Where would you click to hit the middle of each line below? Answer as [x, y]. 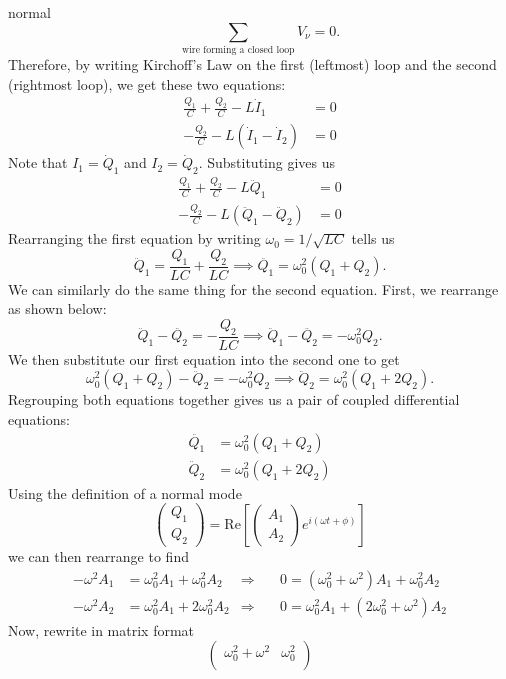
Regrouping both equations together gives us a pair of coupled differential [234, 399]
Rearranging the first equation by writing [134, 238]
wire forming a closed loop [238, 49]
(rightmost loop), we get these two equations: [147, 83]
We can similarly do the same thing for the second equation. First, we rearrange [253, 288]
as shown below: [57, 308]
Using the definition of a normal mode [125, 492]
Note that [38, 162]
